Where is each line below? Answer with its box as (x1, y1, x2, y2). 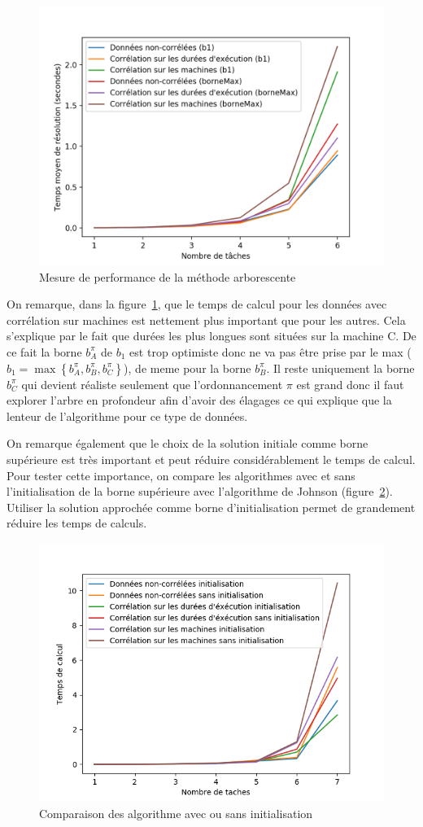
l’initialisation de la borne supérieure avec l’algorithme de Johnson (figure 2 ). (7, 483, 393, 500)
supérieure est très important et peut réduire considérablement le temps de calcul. (7, 450, 416, 467)
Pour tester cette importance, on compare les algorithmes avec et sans (7, 466, 355, 484)
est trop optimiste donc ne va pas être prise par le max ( (129, 343, 412, 360)
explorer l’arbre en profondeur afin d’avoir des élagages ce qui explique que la (7, 392, 392, 409)
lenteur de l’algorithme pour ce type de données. (7, 407, 248, 424)
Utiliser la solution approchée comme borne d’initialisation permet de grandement (7, 498, 416, 515)
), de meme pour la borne (124, 359, 251, 376)
